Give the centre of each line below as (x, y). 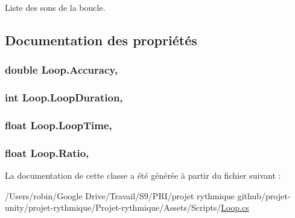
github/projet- (264, 195)
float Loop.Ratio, (47, 152)
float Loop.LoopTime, (59, 125)
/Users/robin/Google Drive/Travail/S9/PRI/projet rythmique (120, 195)
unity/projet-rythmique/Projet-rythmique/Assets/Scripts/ (113, 207)
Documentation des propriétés (101, 40)
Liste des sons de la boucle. (55, 7)
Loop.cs (235, 207)
